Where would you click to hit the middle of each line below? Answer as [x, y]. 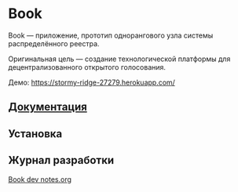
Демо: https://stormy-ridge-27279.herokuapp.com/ [92, 82]
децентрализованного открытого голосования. [87, 67]
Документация [48, 107]
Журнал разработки [61, 160]
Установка [35, 134]
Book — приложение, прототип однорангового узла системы [111, 35]
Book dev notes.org [40, 179]
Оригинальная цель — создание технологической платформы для [119, 59]
